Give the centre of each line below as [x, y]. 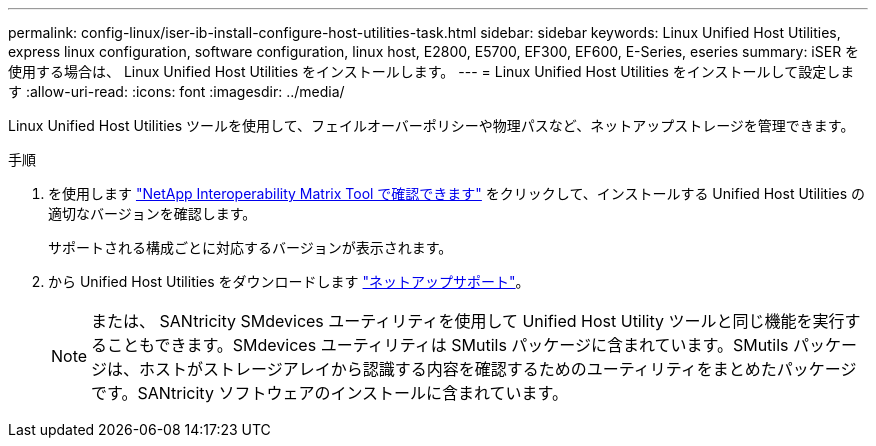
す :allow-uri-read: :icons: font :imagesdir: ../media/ [176, 91]
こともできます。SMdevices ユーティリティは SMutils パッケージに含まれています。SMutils [448, 345]
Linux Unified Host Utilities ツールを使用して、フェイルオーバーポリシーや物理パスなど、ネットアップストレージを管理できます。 [431, 125]
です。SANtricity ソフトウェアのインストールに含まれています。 [330, 393]
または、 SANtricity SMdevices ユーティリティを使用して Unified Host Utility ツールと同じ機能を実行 [468, 321]
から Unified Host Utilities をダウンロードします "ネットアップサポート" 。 [289, 281]
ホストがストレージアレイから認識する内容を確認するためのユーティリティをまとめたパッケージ [498, 369]
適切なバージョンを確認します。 [152, 213]
